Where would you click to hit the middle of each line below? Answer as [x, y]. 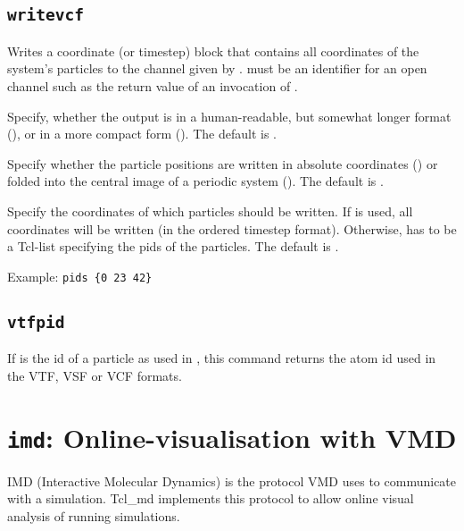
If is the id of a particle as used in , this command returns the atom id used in [222, 358]
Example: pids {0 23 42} [80, 276]
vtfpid [36, 322]
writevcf [46, 15]
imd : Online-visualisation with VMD [232, 437]
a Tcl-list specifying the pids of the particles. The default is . [173, 246]
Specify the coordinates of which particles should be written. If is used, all [210, 211]
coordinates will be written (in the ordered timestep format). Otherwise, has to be [232, 228]
